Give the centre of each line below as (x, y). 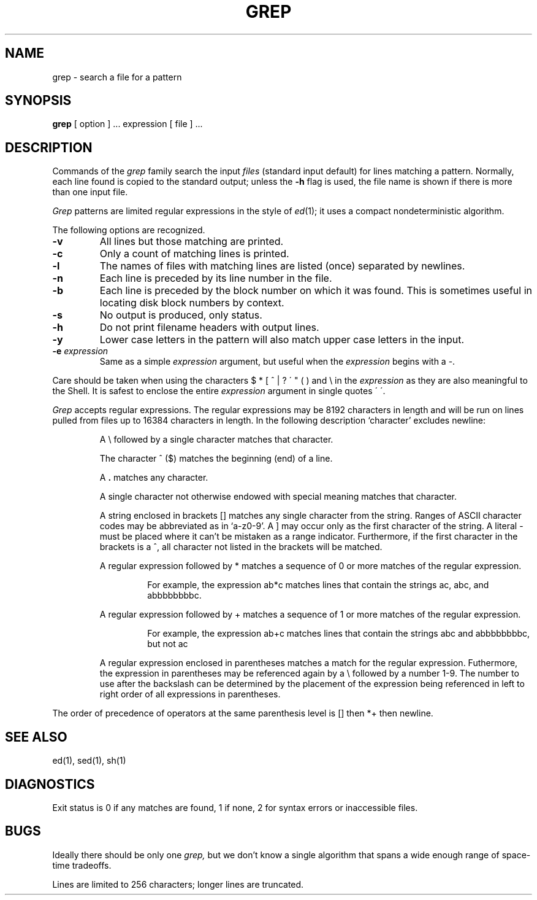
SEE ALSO (36, 737)
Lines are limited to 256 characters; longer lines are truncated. (178, 884)
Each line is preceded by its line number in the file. (216, 278)
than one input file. (90, 192)
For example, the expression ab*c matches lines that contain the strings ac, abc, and (318, 585)
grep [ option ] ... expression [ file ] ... (128, 124)
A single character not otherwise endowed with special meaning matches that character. (278, 497)
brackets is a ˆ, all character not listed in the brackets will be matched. (241, 547)
